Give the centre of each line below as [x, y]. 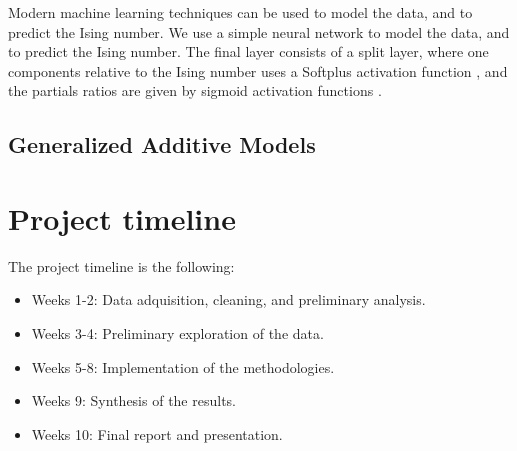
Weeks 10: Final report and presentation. [157, 433]
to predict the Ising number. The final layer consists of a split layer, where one [248, 51]
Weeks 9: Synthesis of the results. [133, 400]
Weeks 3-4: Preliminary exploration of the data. [177, 333]
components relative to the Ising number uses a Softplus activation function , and [258, 70]
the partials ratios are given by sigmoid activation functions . [195, 90]
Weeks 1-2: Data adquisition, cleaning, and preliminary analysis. [228, 299]
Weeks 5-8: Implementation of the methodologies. [183, 366]
